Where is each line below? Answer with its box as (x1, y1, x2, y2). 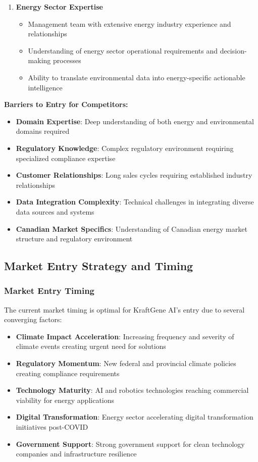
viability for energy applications (16, 394, 115, 405)
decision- (220, 45, 247, 56)
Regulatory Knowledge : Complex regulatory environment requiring (16, 142, 234, 153)
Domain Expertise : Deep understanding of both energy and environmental (16, 116, 254, 126)
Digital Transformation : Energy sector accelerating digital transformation (16, 412, 253, 422)
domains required (16, 126, 70, 136)
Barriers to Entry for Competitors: (4, 99, 128, 110)
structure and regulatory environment (16, 233, 133, 244)
